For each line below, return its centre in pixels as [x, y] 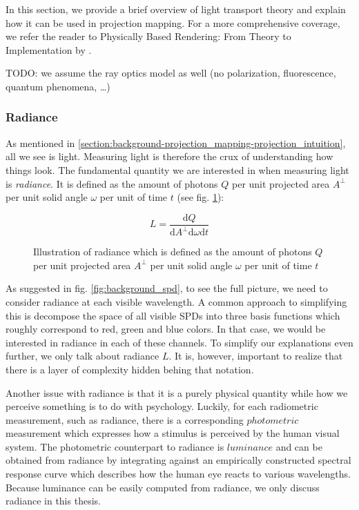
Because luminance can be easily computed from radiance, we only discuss [163, 487]
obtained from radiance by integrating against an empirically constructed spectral [178, 460]
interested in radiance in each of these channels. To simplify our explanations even [179, 342]
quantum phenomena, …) [58, 86]
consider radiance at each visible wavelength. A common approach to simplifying [176, 301]
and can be [299, 446]
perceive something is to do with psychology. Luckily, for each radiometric [162, 406]
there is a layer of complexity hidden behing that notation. [130, 369]
